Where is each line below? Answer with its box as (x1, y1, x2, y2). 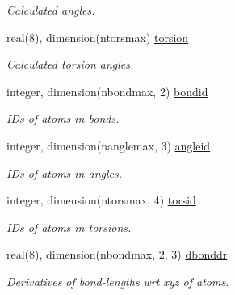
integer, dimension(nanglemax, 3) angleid (6, 137, 211, 154)
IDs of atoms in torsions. (6, 218, 132, 235)
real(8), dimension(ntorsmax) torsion (6, 28, 189, 45)
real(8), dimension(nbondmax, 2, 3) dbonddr (6, 246, 228, 263)
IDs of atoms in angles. (6, 164, 123, 181)
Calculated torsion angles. (6, 56, 134, 73)
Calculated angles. (6, 2, 95, 18)
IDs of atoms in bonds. (6, 110, 120, 127)
